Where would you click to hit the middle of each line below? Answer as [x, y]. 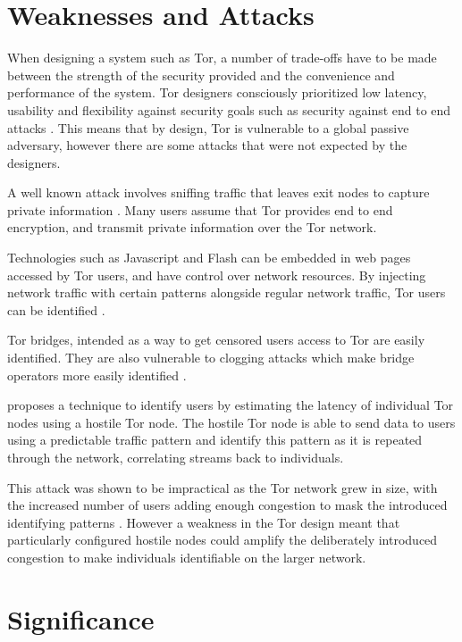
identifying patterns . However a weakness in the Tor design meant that [204, 522]
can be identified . [56, 309]
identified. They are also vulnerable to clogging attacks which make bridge [211, 358]
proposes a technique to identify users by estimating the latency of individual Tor [231, 405]
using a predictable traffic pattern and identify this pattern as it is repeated [215, 440]
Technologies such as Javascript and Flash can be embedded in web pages [209, 258]
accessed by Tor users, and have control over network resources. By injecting [217, 275]
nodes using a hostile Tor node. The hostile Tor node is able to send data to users [231, 422]
